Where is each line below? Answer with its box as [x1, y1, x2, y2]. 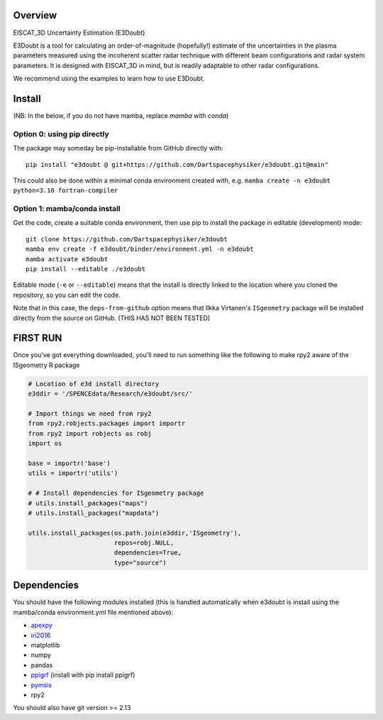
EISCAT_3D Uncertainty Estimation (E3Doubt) [13, 28, 145, 37]
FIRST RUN [13, 332, 62, 344]
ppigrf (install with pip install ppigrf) [30, 671, 135, 680]
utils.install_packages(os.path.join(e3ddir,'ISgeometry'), [28, 529, 242, 537]
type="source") [113, 558, 167, 567]
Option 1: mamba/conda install [13, 204, 121, 214]
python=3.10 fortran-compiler [13, 187, 118, 195]
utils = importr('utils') [28, 469, 118, 477]
